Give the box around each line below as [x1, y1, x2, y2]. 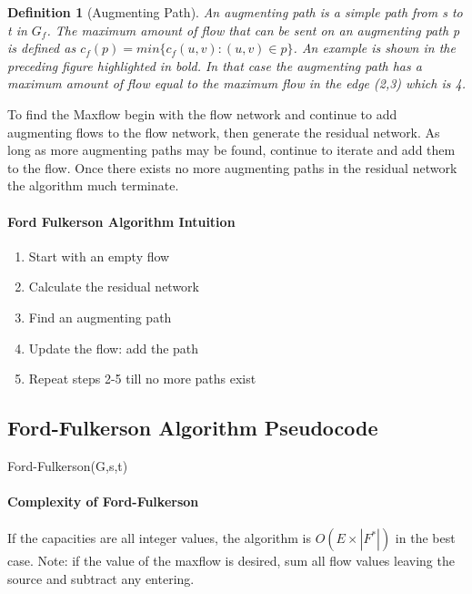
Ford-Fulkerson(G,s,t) [7, 456, 128, 475]
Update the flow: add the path [28, 338, 199, 357]
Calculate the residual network [28, 277, 200, 296]
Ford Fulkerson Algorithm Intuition [7, 211, 236, 230]
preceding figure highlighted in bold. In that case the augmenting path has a [7, 56, 422, 75]
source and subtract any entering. [7, 568, 195, 588]
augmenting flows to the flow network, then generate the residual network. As [7, 122, 440, 141]
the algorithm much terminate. [7, 176, 179, 195]
